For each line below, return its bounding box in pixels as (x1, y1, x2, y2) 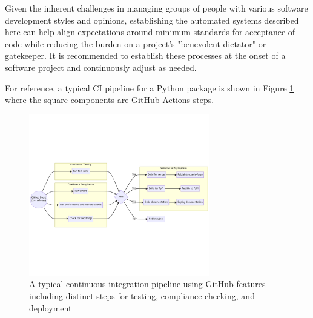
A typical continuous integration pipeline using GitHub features (29, 277, 266, 290)
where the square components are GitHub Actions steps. (5, 93, 214, 106)
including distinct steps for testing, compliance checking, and (29, 290, 255, 302)
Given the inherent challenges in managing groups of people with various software (5, 2, 308, 14)
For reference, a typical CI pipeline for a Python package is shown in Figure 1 (5, 81, 294, 94)
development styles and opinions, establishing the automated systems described (5, 13, 299, 26)
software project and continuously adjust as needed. (5, 61, 197, 73)
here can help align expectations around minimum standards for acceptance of (5, 25, 295, 38)
